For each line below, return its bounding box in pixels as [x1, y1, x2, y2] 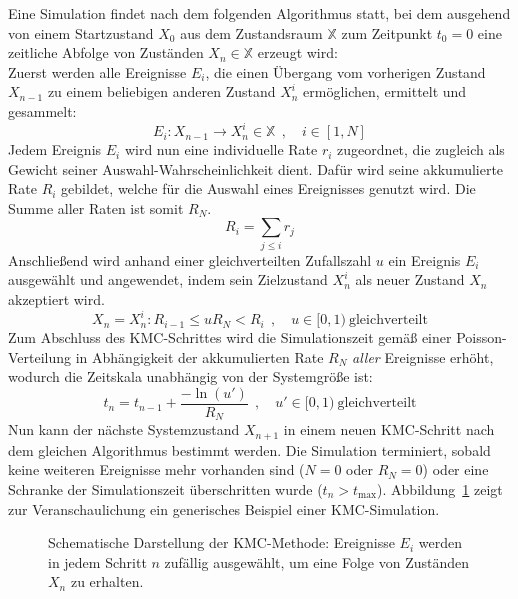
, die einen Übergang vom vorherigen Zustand [205, 61, 486, 82]
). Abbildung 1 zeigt [377, 478, 503, 499]
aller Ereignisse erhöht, [351, 346, 494, 367]
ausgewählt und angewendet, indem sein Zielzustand [8, 269, 328, 290]
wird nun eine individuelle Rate [124, 139, 318, 160]
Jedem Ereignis [8, 139, 102, 160]
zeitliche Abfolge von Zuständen [8, 42, 204, 63]
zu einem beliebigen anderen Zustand [47, 81, 276, 102]
